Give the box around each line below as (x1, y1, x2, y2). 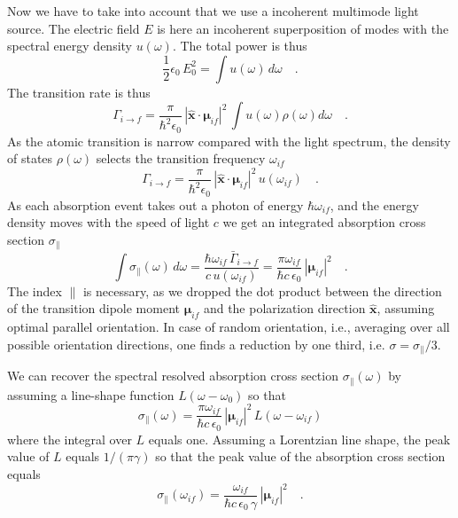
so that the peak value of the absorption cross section (155, 447, 446, 466)
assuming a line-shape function (7, 385, 175, 404)
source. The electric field (7, 19, 140, 37)
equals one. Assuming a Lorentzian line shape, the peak (148, 429, 451, 448)
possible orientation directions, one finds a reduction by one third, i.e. (7, 334, 385, 353)
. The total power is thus (172, 36, 307, 55)
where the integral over (7, 429, 132, 448)
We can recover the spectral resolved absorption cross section (7, 366, 338, 385)
